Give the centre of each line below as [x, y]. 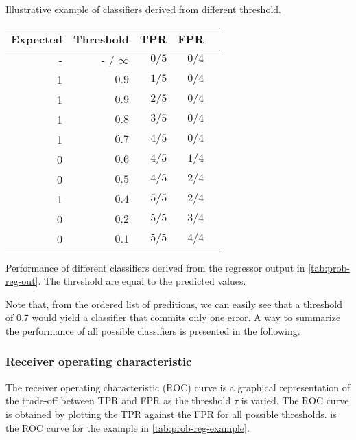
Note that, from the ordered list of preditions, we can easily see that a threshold [174, 304]
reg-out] [22, 281]
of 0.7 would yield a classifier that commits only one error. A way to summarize [173, 317]
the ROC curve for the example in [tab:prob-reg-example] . [128, 427]
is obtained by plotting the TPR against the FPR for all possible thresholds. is [171, 414]
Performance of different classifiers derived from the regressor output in [155, 267]
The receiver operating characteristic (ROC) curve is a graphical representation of [178, 387]
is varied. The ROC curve [295, 400]
